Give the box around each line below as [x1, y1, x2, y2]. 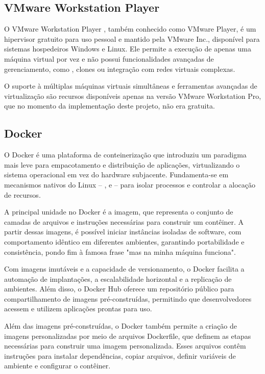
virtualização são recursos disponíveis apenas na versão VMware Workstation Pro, [4, 90, 261, 101]
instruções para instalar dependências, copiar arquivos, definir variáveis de [4, 350, 236, 361]
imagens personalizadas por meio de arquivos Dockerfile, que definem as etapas [4, 330, 251, 341]
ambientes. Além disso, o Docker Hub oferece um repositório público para [4, 283, 234, 294]
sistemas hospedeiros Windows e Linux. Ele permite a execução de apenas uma [4, 43, 251, 54]
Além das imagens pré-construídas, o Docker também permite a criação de [4, 320, 237, 331]
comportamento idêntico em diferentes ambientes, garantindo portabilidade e [4, 236, 245, 247]
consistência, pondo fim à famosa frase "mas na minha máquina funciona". [4, 246, 236, 257]
